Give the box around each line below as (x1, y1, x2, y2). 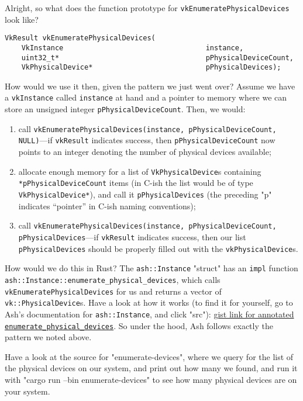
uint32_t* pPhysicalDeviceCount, (21, 53, 294, 62)
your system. (5, 385, 50, 397)
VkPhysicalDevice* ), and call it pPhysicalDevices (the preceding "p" (18, 188, 272, 200)
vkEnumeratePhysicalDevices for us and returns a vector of (5, 285, 222, 297)
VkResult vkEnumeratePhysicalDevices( (5, 34, 156, 43)
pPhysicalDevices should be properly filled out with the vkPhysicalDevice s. (18, 242, 298, 254)
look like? (5, 13, 39, 25)
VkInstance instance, (21, 43, 244, 52)
